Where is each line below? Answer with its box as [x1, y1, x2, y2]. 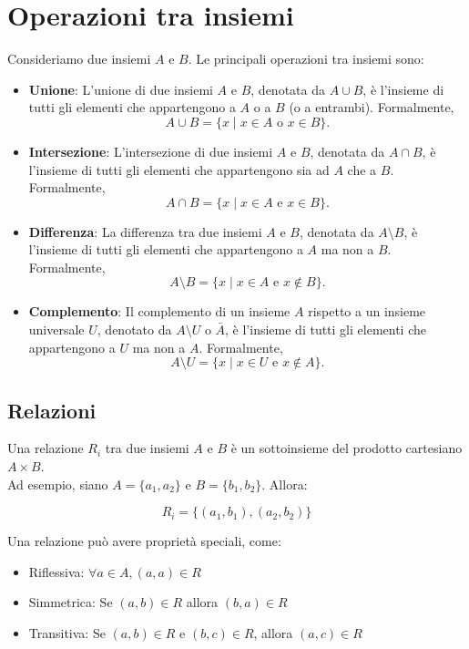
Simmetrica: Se [28, 592, 113, 612]
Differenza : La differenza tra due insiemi [28, 221, 262, 241]
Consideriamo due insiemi [7, 49, 151, 68]
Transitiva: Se [28, 623, 106, 643]
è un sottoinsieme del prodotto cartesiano [230, 438, 463, 458]
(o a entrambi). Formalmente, [289, 98, 454, 117]
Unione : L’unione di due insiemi [28, 79, 213, 98]
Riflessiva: [28, 561, 85, 581]
